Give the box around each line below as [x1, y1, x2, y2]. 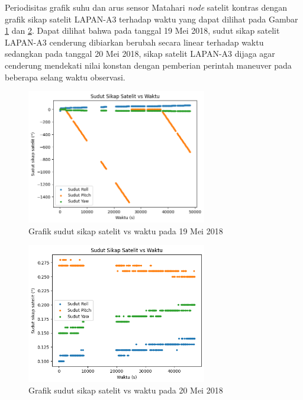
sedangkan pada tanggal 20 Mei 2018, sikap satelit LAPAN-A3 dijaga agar [5, 47, 275, 60]
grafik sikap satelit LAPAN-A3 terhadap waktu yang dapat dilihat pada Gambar [5, 12, 298, 25]
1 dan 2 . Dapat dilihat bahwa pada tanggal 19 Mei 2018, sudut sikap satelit [5, 24, 280, 37]
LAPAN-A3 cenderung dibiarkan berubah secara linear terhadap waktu [5, 36, 264, 48]
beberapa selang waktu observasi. [5, 70, 125, 83]
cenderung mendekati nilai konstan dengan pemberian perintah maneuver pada [5, 59, 292, 71]
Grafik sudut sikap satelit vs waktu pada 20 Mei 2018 [28, 384, 223, 396]
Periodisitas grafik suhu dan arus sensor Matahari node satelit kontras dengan [5, 1, 287, 13]
